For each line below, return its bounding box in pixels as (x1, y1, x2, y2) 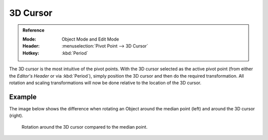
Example (9, 93, 37, 101)
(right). (9, 113, 23, 119)
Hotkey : (22, 50, 40, 56)
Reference (22, 27, 45, 33)
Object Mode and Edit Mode (62, 36, 119, 42)
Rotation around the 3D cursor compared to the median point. (21, 124, 148, 130)
